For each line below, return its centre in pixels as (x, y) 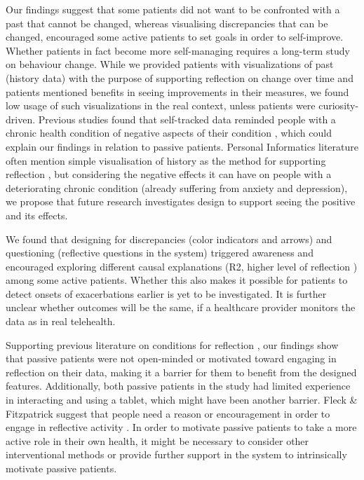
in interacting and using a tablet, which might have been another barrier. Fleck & (182, 400)
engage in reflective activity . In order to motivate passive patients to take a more (181, 427)
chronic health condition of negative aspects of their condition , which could (169, 133)
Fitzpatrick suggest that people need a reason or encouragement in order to (168, 413)
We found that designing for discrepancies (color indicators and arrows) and (169, 239)
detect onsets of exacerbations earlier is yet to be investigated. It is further (166, 293)
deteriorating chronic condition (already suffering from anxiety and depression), (177, 187)
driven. (21, 119)
